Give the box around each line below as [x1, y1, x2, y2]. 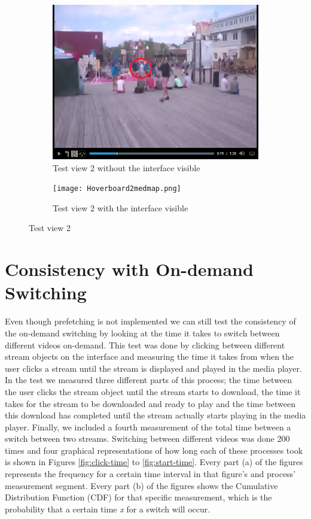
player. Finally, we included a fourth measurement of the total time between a [5, 420, 291, 433]
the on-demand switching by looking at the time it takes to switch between [5, 326, 280, 339]
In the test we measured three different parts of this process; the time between [5, 374, 292, 386]
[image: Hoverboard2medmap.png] [53, 184, 181, 193]
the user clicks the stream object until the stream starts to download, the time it [5, 385, 301, 397]
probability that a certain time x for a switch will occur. [5, 502, 211, 515]
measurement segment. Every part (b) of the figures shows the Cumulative [5, 479, 278, 491]
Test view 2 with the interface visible [53, 201, 188, 214]
